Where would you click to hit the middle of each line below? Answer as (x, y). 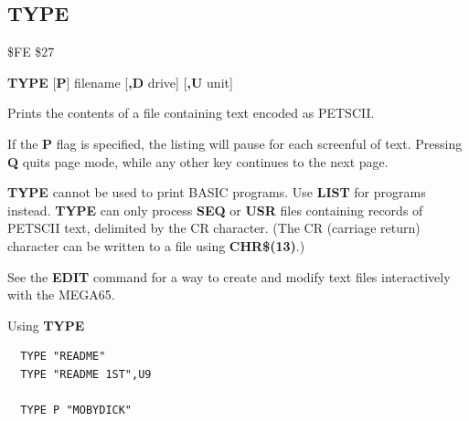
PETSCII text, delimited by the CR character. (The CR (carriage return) (214, 228)
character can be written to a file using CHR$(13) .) (156, 245)
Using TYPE (46, 325)
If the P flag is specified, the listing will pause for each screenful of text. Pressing (235, 143)
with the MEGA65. (61, 295)
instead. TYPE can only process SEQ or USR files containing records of (215, 210)
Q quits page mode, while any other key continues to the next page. (198, 161)
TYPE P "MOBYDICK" (76, 410)
